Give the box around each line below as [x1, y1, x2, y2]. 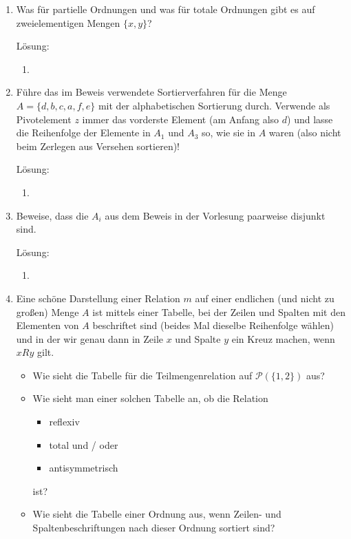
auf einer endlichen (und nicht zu [195, 290, 334, 305]
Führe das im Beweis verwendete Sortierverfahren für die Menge [16, 85, 287, 99]
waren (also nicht [268, 125, 341, 140]
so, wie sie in [202, 125, 255, 140]
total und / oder [49, 437, 118, 452]
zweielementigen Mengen [16, 15, 120, 30]
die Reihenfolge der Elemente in [16, 125, 151, 140]
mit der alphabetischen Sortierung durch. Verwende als [98, 98, 330, 112]
